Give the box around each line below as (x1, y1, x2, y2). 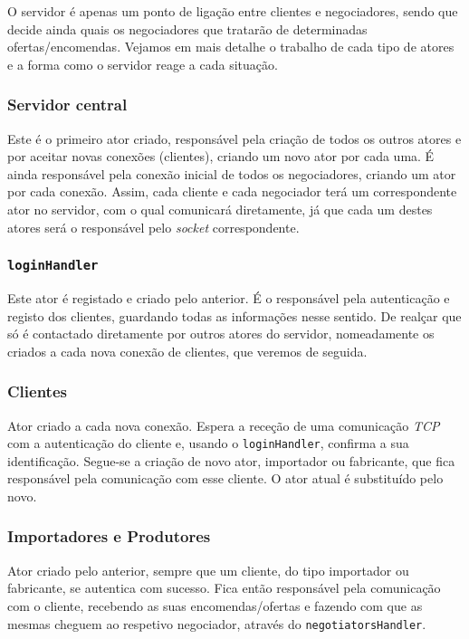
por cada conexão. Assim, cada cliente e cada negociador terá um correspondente (7, 182, 457, 201)
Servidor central (7, 93, 128, 116)
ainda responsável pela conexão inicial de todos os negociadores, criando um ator (7, 164, 456, 183)
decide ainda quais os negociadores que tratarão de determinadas (7, 19, 368, 38)
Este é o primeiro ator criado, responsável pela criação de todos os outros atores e (7, 129, 462, 148)
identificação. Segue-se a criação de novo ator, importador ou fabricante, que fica (7, 451, 455, 470)
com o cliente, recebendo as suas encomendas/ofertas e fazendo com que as (7, 596, 423, 615)
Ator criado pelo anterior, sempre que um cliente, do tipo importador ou (7, 560, 409, 579)
